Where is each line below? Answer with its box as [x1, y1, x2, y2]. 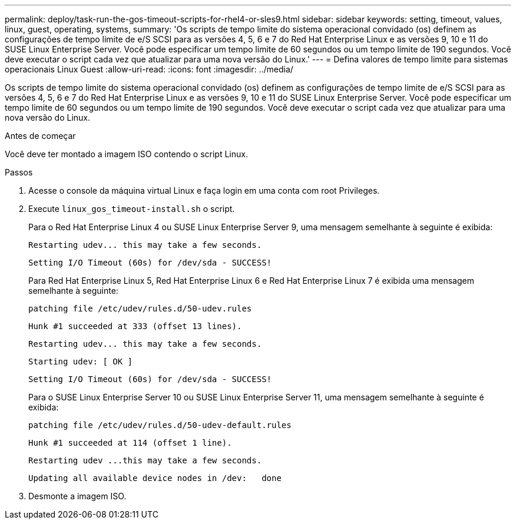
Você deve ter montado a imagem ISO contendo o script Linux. [5, 149, 248, 159]
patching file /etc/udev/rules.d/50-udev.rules [28, 304, 252, 313]
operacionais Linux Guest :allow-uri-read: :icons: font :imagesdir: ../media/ [5, 64, 293, 74]
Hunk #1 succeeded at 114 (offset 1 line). [28, 438, 232, 447]
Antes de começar [5, 131, 76, 141]
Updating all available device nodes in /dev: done [28, 473, 282, 483]
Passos [5, 167, 33, 177]
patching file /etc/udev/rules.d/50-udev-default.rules [28, 420, 292, 430]
